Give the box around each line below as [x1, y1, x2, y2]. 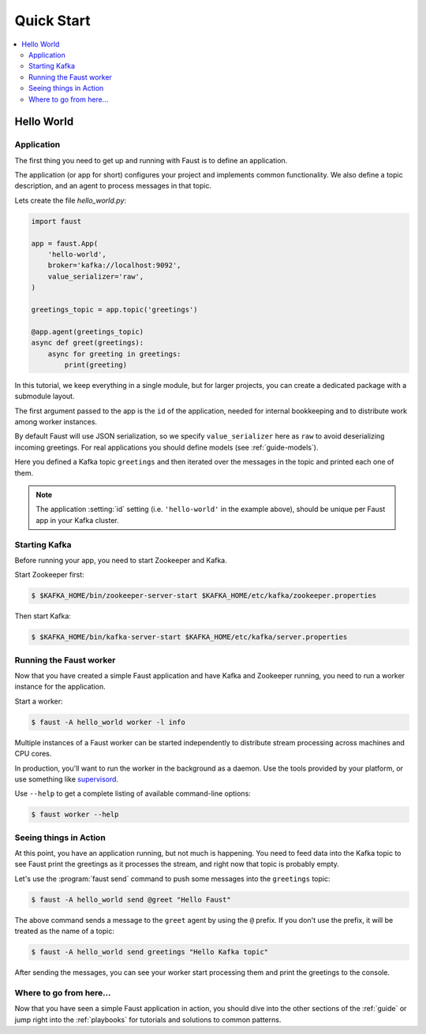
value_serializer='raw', [47, 272, 144, 281]
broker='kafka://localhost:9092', [47, 261, 181, 270]
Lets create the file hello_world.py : [14, 196, 126, 205]
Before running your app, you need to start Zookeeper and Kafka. [14, 555, 228, 565]
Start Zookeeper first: [14, 570, 84, 580]
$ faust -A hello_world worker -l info [31, 718, 185, 726]
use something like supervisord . [14, 774, 118, 784]
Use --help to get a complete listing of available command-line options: [14, 789, 252, 798]
